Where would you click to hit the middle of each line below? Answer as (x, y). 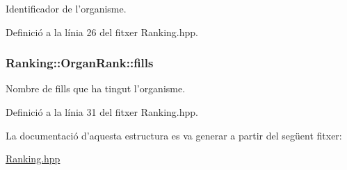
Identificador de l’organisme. (66, 8)
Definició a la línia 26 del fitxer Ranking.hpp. (102, 32)
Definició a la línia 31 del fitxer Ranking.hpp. (102, 112)
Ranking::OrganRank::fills (80, 63)
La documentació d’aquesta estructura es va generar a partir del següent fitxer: (174, 135)
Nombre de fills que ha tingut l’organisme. (96, 88)
